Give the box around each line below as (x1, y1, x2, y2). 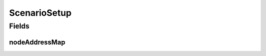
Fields (9, 22, 30, 30)
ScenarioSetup (9, 7, 71, 18)
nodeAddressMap (9, 38, 66, 46)
